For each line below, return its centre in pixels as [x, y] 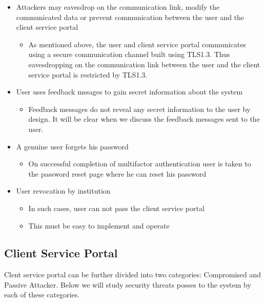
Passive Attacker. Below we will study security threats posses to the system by [128, 284]
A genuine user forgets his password [72, 146]
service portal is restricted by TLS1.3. [88, 74]
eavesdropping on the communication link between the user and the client [144, 64]
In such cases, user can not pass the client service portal [116, 208]
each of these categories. [42, 295]
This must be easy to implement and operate [99, 225]
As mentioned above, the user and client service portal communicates [137, 44]
